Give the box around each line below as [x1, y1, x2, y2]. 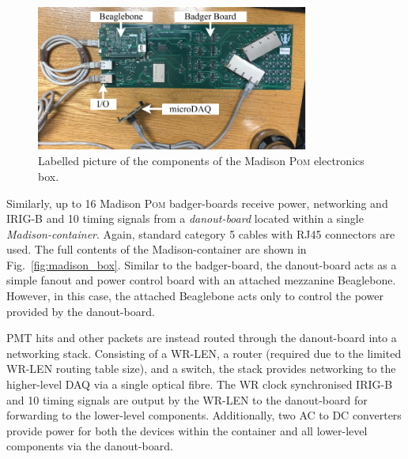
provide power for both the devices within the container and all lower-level [6, 422, 368, 438]
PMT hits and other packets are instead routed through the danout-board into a [6, 329, 397, 346]
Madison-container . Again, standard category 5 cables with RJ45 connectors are [6, 225, 395, 242]
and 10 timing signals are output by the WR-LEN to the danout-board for [6, 391, 368, 408]
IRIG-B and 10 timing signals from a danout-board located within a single [6, 210, 364, 227]
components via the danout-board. [6, 438, 173, 454]
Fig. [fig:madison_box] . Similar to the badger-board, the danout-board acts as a [6, 256, 397, 273]
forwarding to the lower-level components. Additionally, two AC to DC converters [6, 407, 402, 423]
